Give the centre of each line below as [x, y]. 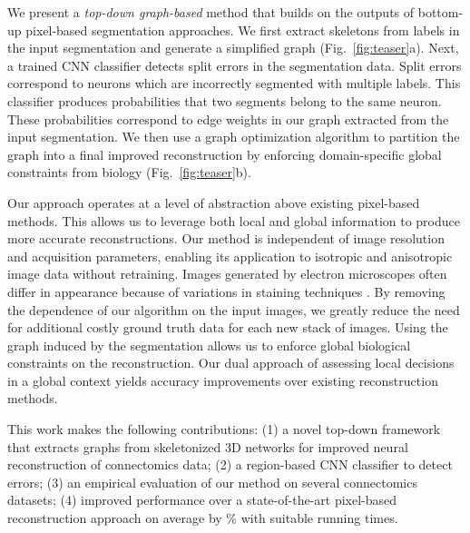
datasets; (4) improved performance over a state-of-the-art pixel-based [202, 500]
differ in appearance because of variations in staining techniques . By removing [226, 291]
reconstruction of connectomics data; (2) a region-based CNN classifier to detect [230, 464]
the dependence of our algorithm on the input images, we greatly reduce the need [234, 309]
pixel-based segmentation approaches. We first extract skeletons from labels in [243, 30]
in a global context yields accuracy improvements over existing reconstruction [223, 380]
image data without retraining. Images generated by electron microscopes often [227, 274]
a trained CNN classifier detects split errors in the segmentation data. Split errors [235, 65]
